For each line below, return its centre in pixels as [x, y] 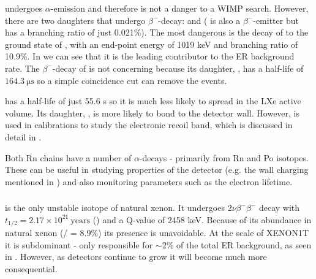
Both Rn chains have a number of [68, 157]
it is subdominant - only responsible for [79, 244]
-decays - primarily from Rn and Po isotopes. [224, 157]
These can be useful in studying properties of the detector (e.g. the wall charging [157, 170]
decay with [279, 208]
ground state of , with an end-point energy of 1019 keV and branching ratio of [152, 44]
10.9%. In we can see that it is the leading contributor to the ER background [150, 56]
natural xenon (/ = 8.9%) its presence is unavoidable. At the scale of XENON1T [157, 233]
